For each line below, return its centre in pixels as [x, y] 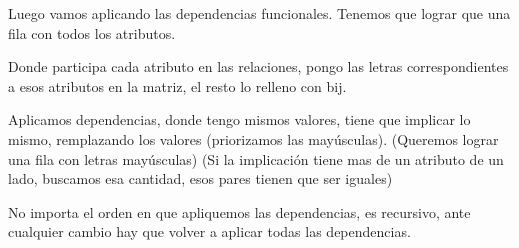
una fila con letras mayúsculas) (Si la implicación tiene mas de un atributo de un [256, 158]
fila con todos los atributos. [92, 32]
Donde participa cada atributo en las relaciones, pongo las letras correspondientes [258, 66]
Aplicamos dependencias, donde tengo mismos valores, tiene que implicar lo [239, 119]
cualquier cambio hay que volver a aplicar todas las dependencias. [209, 231]
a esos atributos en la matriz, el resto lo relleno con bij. [177, 85]
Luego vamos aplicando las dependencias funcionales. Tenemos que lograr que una [259, 13]
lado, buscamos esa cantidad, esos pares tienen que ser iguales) [200, 178]
